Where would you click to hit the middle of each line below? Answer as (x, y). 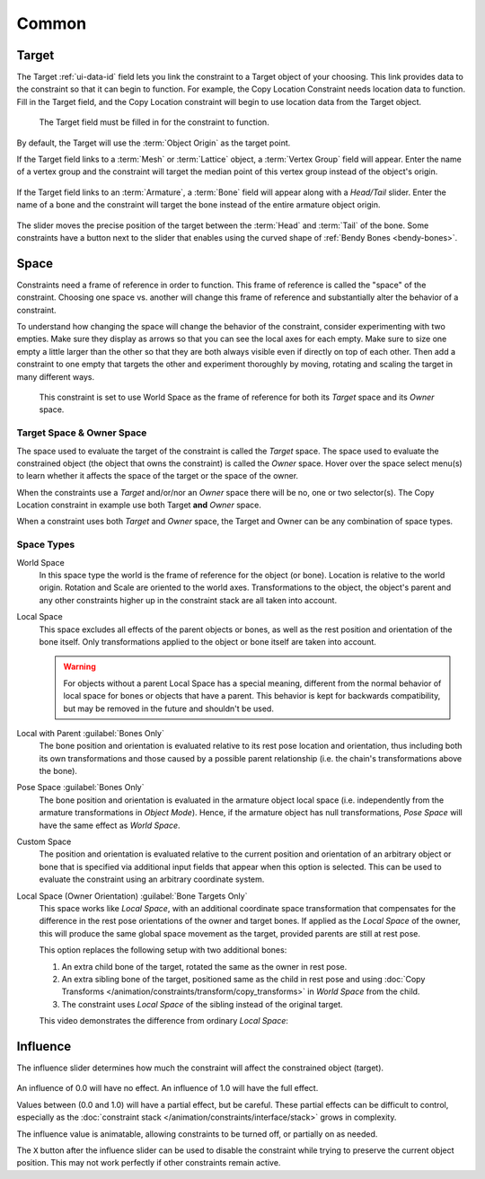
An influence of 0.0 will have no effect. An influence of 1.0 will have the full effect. (168, 1088)
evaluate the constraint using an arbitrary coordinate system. (152, 879)
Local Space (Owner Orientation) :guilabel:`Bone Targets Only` (132, 896)
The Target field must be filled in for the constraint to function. (154, 122)
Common (52, 23)
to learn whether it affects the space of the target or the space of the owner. (158, 476)
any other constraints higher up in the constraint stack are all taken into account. (188, 600)
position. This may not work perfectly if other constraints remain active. (149, 1163)
